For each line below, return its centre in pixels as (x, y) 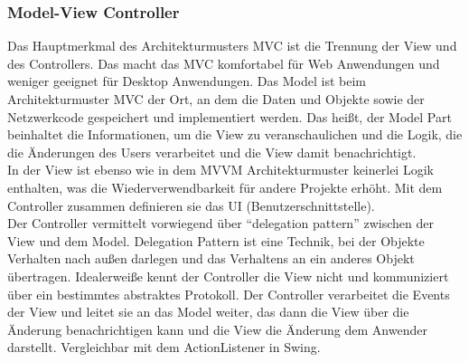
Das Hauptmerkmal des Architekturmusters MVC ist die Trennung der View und (232, 46)
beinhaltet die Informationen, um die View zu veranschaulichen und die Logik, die (235, 134)
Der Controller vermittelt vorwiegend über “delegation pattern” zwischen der (220, 223)
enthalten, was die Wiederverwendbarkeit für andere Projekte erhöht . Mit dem (225, 187)
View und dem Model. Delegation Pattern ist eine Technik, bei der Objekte (216, 240)
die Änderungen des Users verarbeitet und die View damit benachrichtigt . (212, 152)
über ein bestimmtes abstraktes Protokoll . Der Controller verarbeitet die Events (229, 294)
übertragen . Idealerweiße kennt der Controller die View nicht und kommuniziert (228, 276)
